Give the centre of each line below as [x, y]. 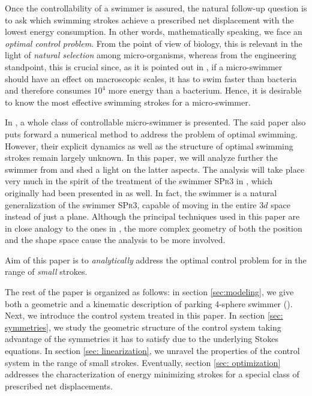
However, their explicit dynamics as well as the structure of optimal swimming [149, 145]
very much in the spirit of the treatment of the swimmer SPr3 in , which [139, 181]
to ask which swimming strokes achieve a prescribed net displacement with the [149, 19]
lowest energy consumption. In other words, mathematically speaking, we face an [154, 31]
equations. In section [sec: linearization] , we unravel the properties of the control [152, 351]
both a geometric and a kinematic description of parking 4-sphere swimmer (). [149, 303]
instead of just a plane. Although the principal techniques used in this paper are [152, 216]
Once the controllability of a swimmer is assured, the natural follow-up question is [156, 8]
